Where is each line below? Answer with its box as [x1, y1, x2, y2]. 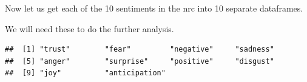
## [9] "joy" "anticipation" [5, 69, 166, 78]
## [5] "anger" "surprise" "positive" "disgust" [5, 56, 274, 66]
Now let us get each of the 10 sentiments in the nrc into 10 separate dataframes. [5, 2, 303, 14]
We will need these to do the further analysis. [5, 22, 174, 35]
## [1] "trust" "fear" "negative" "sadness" [5, 45, 274, 54]
